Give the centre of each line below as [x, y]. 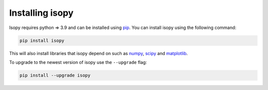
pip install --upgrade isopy [55, 75]
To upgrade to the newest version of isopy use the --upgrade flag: [78, 62]
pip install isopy [42, 40]
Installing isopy [41, 13]
